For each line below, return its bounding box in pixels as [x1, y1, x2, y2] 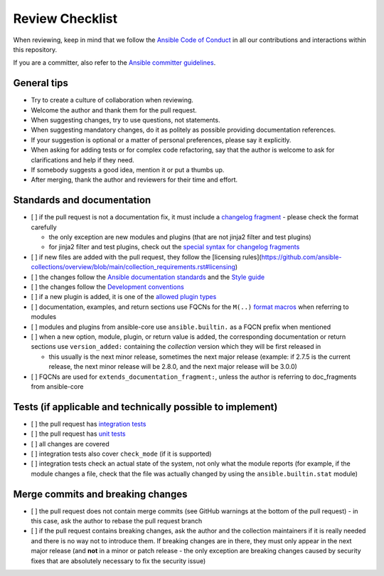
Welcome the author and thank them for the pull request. [31, 105, 197, 114]
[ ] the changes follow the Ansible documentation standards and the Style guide [31, 273, 265, 281]
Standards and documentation [13, 194, 151, 206]
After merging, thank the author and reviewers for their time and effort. [31, 175, 238, 184]
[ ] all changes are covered [31, 439, 110, 448]
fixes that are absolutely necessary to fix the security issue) [31, 556, 206, 565]
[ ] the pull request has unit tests [31, 429, 126, 438]
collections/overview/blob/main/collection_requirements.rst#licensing [31, 263, 236, 271]
